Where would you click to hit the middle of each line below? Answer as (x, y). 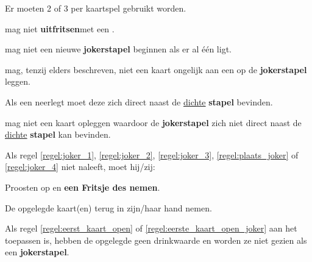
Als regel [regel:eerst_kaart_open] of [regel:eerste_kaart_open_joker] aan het (151, 228)
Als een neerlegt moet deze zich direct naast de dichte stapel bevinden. (139, 101)
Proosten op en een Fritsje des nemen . (83, 187)
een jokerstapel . (37, 252)
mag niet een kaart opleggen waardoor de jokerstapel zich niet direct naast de (153, 122)
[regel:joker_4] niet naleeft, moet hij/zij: (80, 167)
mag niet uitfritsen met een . (60, 28)
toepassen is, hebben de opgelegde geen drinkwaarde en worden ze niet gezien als (156, 240)
